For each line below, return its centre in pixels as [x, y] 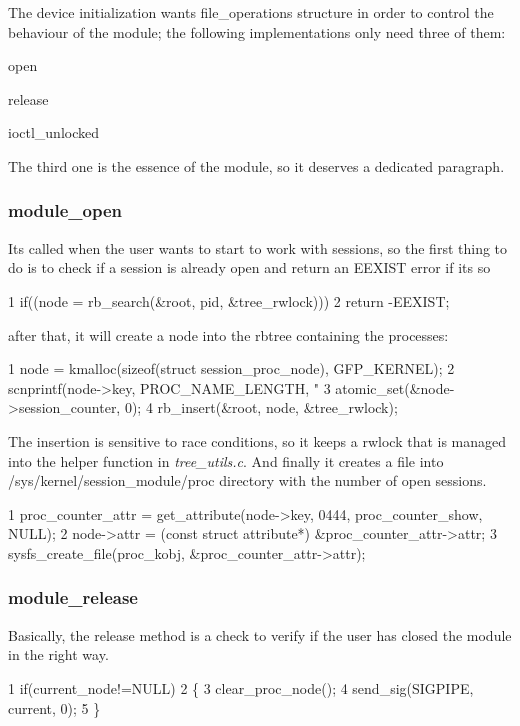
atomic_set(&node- [395, 387]
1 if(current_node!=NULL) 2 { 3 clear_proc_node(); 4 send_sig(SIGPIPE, [241, 687]
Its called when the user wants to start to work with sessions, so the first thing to [258, 247]
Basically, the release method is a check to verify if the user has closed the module [260, 634]
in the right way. [58, 654]
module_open [65, 210]
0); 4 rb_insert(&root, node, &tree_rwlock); [261, 407]
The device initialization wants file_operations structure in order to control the [251, 12]
